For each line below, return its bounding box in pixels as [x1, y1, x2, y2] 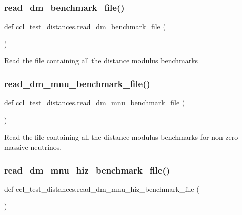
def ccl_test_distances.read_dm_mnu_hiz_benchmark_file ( [4, 183, 199, 194]
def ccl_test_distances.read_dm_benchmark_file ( [4, 21, 166, 32]
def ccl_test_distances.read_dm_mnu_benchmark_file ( [4, 97, 185, 108]
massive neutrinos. [4, 142, 62, 152]
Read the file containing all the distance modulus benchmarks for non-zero [4, 132, 238, 142]
